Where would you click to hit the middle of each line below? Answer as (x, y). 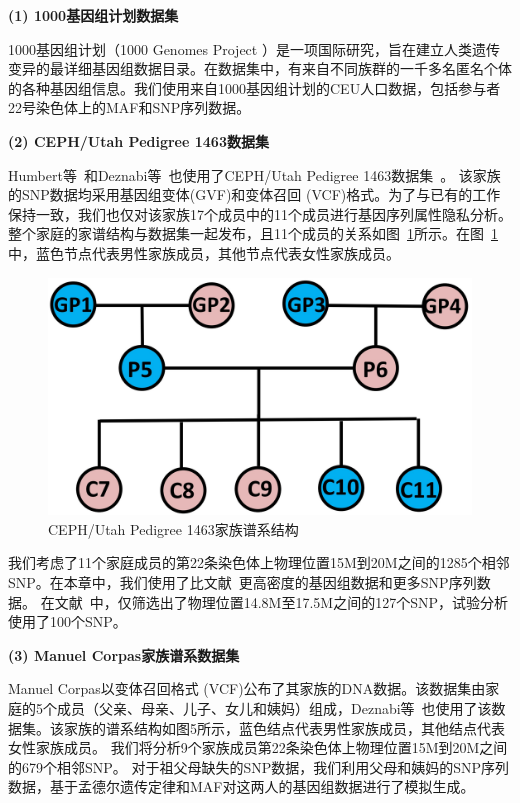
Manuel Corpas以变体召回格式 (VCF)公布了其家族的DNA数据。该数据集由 (247, 688)
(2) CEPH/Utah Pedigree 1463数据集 (138, 140)
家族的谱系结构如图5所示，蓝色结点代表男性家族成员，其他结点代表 (284, 727)
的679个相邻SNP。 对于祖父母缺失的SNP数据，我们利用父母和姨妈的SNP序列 (259, 766)
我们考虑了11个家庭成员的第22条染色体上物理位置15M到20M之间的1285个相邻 (259, 562)
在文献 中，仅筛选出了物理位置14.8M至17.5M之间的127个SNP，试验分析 (274, 601)
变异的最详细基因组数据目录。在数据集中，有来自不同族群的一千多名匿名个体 (260, 68)
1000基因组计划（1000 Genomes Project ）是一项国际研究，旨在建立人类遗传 (254, 48)
